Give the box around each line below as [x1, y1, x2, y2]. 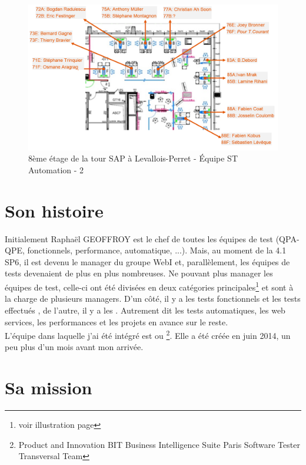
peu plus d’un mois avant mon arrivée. [5, 341, 144, 353]
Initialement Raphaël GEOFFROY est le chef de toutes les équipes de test [5, 232, 274, 245]
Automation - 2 [28, 163, 84, 176]
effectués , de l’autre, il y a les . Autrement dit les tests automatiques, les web [5, 304, 285, 316]
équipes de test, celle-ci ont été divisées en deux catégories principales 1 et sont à [5, 279, 294, 293]
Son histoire [5, 198, 104, 222]
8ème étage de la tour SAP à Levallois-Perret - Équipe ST [28, 152, 238, 164]
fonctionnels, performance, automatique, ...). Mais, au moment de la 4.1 [27, 244, 287, 256]
